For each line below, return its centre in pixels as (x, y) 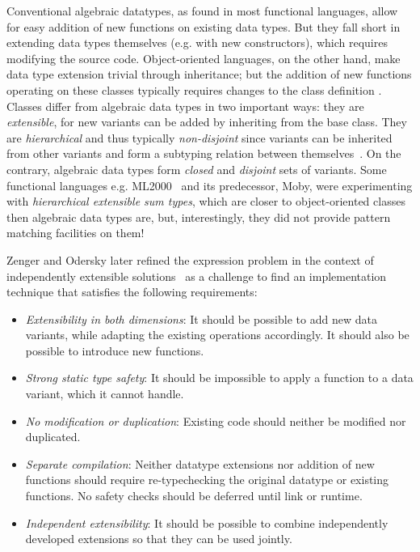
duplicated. (53, 437)
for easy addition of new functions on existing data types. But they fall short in (204, 26)
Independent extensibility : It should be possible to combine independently (207, 522)
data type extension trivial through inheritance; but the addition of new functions (209, 74)
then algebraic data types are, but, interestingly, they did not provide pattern (199, 217)
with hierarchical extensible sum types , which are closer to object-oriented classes (206, 201)
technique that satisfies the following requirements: (132, 292)
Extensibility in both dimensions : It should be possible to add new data (201, 318)
